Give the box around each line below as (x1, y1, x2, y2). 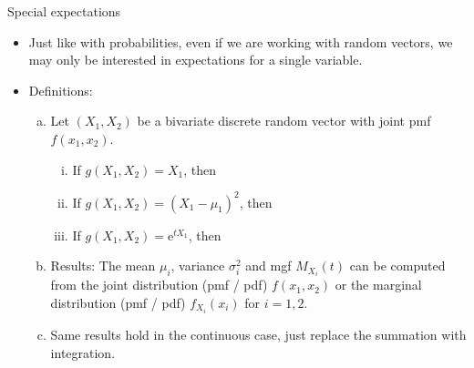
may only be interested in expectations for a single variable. (28, 50, 363, 69)
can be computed (349, 256, 446, 275)
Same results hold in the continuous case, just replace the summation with (50, 325, 467, 344)
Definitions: (28, 80, 93, 99)
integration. (50, 342, 116, 362)
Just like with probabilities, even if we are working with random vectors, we (28, 32, 453, 51)
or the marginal (335, 275, 422, 294)
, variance (170, 256, 225, 275)
